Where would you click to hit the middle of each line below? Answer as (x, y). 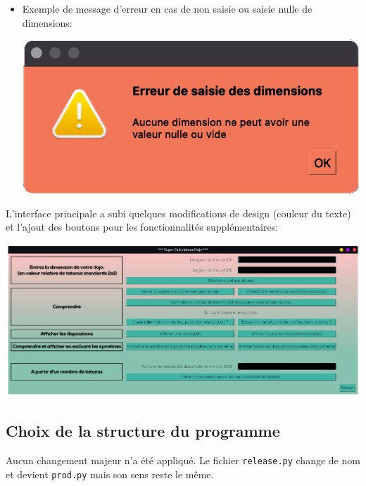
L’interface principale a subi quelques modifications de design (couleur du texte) (178, 213)
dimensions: (47, 22)
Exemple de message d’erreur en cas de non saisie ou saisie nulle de (167, 8)
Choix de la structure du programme (143, 431)
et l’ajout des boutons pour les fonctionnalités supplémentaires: (142, 227)
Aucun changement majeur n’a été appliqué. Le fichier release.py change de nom (183, 460)
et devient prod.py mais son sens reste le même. (110, 474)
